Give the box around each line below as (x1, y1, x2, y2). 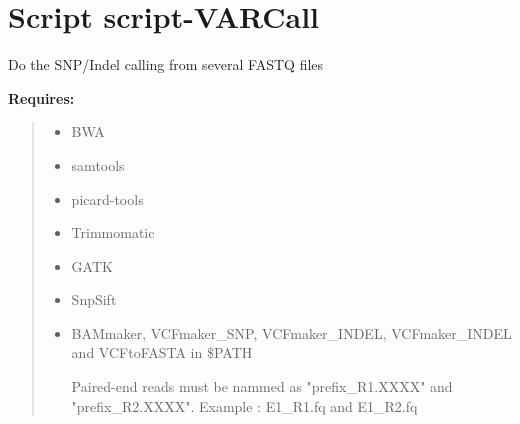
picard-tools (71, 188, 144, 209)
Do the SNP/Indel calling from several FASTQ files (8, 54, 324, 75)
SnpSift (71, 289, 117, 310)
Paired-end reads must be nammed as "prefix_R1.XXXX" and (71, 376, 453, 397)
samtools (71, 154, 125, 175)
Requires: (8, 87, 75, 108)
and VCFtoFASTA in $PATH (71, 342, 253, 363)
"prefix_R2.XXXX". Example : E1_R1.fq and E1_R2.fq (71, 395, 418, 416)
